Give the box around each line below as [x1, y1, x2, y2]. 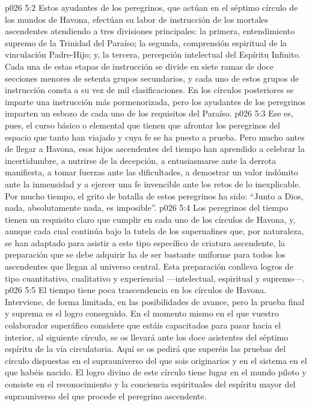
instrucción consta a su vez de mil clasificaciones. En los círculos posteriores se [5, 83, 294, 96]
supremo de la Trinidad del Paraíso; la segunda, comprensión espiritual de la [5, 36, 287, 49]
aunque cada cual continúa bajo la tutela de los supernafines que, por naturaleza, [5, 225, 304, 237]
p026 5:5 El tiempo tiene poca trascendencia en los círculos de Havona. [5, 283, 266, 296]
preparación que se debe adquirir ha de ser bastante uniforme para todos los [5, 248, 286, 261]
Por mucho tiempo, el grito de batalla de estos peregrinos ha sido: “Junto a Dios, [5, 189, 304, 202]
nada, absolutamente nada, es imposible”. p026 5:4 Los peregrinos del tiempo [5, 201, 289, 214]
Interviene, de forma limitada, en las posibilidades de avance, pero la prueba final [5, 295, 305, 308]
